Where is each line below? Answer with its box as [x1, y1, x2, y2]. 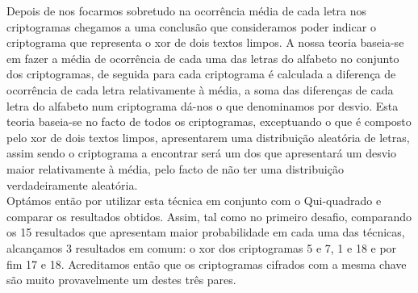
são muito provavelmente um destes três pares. [6, 271, 236, 288]
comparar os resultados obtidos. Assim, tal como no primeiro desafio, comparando [6, 207, 412, 224]
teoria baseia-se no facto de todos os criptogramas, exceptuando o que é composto [6, 113, 412, 130]
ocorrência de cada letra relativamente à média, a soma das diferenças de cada [6, 81, 394, 98]
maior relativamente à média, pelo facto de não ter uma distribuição [6, 160, 344, 177]
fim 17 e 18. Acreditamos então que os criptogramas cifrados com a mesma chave [6, 255, 407, 272]
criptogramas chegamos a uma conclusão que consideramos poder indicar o [6, 18, 376, 35]
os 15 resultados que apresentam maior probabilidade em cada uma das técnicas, [6, 224, 405, 241]
